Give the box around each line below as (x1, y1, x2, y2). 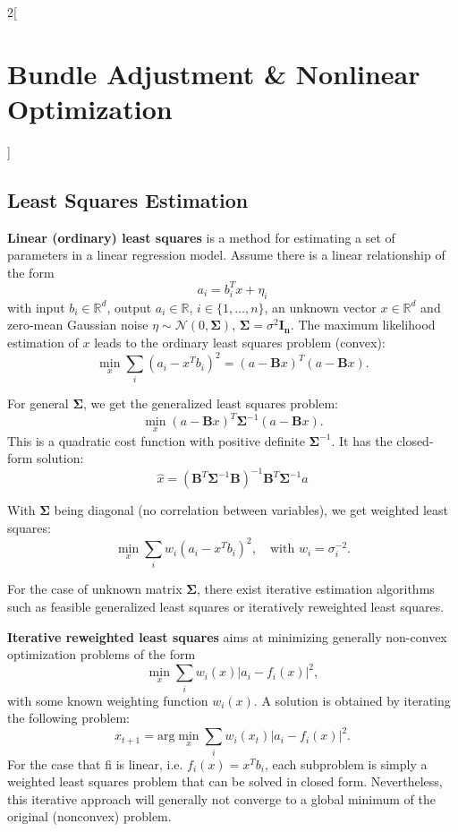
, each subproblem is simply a (265, 754, 428, 773)
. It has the (331, 431, 393, 450)
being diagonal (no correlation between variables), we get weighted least (54, 501, 448, 519)
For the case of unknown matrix (7, 579, 182, 598)
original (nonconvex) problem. (7, 807, 172, 826)
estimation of (7, 332, 79, 351)
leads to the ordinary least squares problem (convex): (94, 332, 386, 351)
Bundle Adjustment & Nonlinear (7, 55, 420, 91)
